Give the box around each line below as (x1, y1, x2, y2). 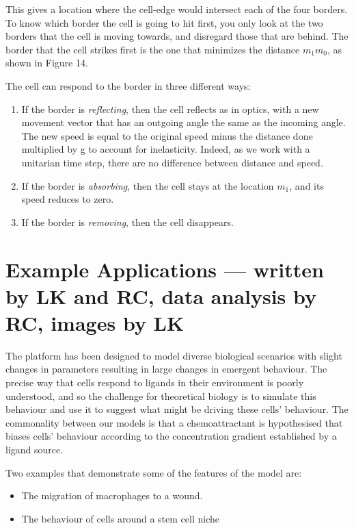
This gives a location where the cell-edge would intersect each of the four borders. (5, 2, 348, 16)
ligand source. (5, 442, 64, 456)
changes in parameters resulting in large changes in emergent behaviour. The (5, 362, 327, 376)
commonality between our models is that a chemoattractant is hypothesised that (5, 415, 343, 429)
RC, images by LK (5, 308, 185, 336)
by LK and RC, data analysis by (5, 281, 317, 310)
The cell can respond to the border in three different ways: (5, 78, 251, 92)
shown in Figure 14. (5, 55, 88, 70)
